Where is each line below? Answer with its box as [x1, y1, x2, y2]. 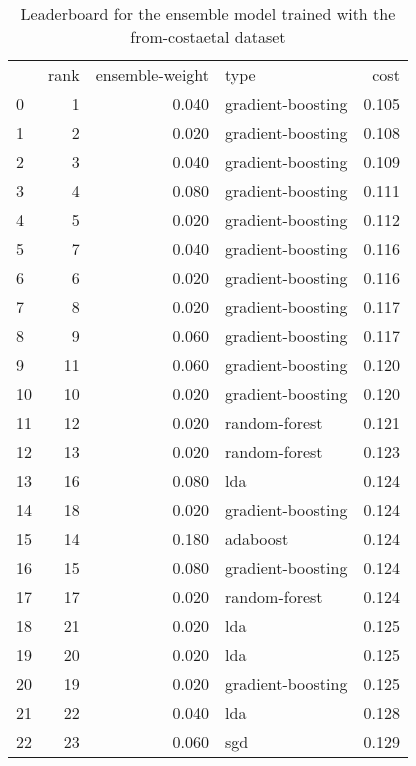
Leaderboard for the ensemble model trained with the [20, 2, 396, 25]
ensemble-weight [95, 63, 210, 86]
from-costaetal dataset [130, 25, 286, 48]
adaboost [225, 527, 289, 550]
